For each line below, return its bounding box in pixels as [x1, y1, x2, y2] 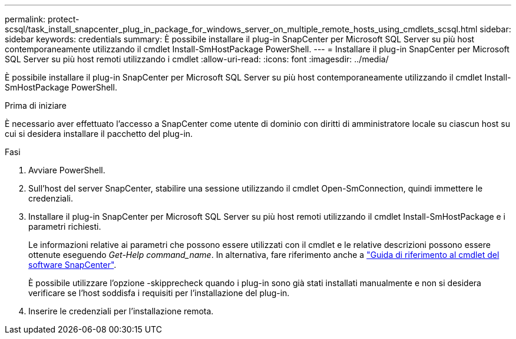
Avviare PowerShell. [28, 165, 105, 175]
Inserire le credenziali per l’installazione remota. [28, 306, 214, 316]
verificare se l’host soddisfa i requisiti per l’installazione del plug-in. [28, 288, 290, 298]
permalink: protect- [5, 14, 80, 24]
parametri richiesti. [28, 221, 101, 231]
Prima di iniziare [5, 100, 67, 110]
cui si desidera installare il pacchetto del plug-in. [5, 129, 193, 139]
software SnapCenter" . [28, 260, 117, 270]
